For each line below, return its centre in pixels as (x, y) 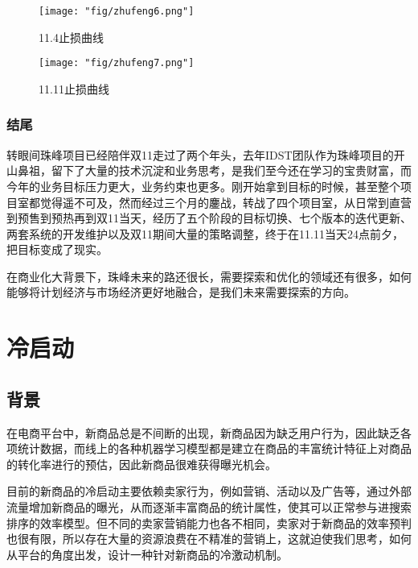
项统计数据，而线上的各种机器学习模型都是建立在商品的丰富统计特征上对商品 (209, 448)
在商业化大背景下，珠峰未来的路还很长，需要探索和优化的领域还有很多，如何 (209, 276)
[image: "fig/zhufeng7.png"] (117, 63)
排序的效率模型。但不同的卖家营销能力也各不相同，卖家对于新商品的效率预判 (209, 522)
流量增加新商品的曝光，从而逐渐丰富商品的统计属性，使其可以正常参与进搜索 (209, 507)
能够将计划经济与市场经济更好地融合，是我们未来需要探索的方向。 (181, 292)
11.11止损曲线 (74, 88)
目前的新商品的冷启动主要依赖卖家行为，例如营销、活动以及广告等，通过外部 (209, 491)
